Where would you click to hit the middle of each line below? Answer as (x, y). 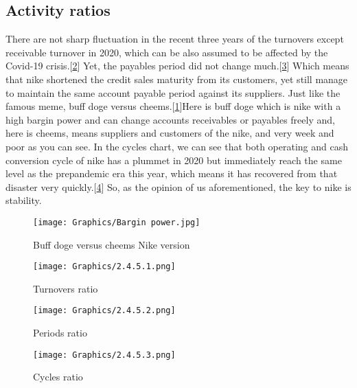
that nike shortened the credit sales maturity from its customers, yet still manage (177, 79)
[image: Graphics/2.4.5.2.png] (104, 311)
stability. (24, 200)
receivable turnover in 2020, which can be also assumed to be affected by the (167, 52)
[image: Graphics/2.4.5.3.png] (104, 355)
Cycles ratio (58, 377)
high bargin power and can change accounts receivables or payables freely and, (170, 119)
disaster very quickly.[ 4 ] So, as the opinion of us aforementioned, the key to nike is (178, 186)
